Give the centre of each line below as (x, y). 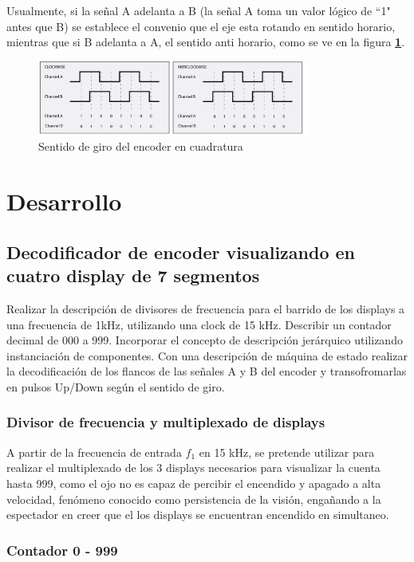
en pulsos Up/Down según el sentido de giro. (116, 386)
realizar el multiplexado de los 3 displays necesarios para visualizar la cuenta (193, 468)
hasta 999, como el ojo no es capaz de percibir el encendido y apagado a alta (194, 483)
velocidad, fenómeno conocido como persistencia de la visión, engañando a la (194, 499)
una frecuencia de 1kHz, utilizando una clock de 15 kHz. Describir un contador (199, 324)
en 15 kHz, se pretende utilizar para (287, 452)
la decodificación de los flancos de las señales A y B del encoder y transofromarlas (207, 371)
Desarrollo (64, 201)
